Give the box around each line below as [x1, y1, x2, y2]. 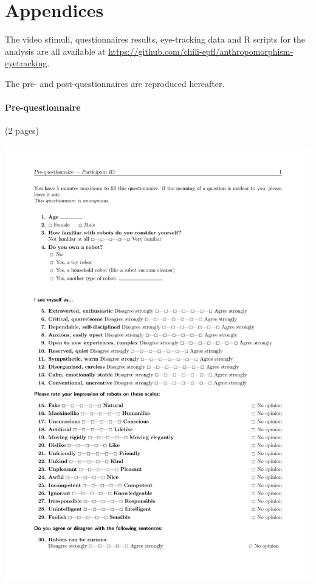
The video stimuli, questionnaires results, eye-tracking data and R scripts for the [5, 33, 306, 46]
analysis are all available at [5, 44, 106, 57]
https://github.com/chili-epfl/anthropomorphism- [108, 44, 294, 57]
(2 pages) [5, 124, 39, 137]
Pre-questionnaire [5, 101, 81, 114]
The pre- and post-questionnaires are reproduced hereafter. [5, 77, 225, 89]
